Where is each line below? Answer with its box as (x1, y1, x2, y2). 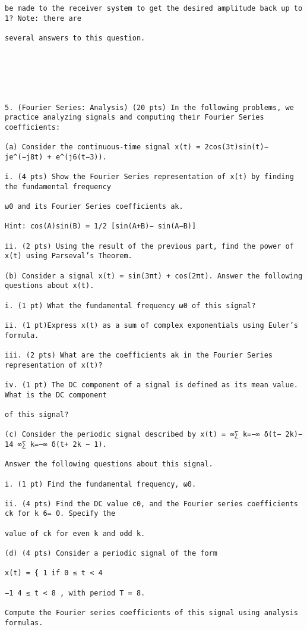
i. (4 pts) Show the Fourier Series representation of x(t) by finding (5, 173, 294, 181)
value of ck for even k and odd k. (5, 529, 145, 538)
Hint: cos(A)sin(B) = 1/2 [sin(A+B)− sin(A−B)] (5, 222, 197, 231)
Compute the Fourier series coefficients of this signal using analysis (5, 609, 298, 618)
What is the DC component (5, 390, 107, 399)
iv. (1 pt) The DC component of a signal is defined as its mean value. (5, 380, 298, 389)
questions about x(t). (5, 281, 94, 290)
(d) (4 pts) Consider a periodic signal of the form (5, 549, 217, 558)
